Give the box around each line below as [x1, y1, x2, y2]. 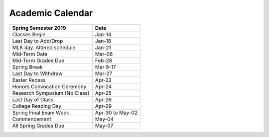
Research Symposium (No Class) [12, 89, 90, 96]
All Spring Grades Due [12, 122, 65, 129]
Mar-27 [95, 70, 113, 77]
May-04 [95, 116, 114, 123]
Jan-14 [95, 31, 112, 38]
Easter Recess [12, 76, 46, 83]
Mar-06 [95, 50, 113, 57]
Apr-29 [95, 102, 112, 109]
